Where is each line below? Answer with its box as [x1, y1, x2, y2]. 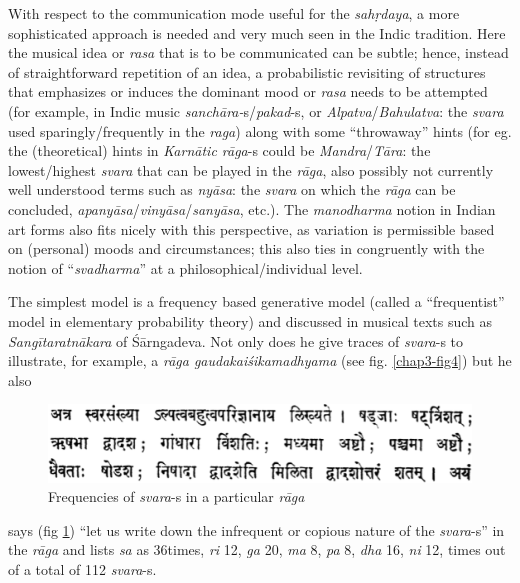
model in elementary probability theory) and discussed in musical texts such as [8, 310, 493, 331]
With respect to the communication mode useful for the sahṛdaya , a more [8, 3, 460, 23]
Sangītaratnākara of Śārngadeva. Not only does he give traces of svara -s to [8, 330, 464, 351]
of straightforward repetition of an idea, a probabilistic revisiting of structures [8, 61, 486, 82]
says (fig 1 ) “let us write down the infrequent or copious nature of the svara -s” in [8, 519, 505, 540]
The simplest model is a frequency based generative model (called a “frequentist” [8, 291, 505, 312]
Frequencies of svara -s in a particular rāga [48, 486, 305, 507]
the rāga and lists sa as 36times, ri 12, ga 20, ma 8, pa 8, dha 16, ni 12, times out [8, 539, 506, 560]
